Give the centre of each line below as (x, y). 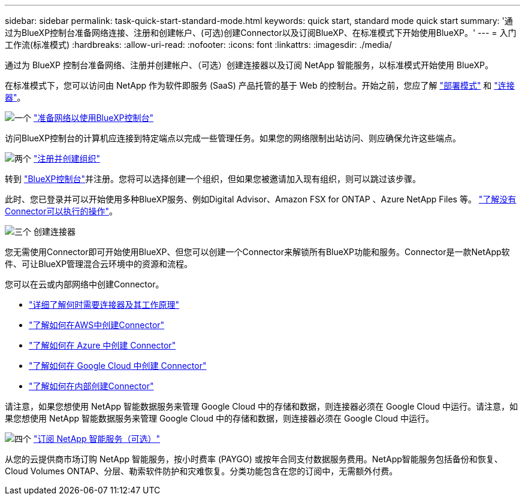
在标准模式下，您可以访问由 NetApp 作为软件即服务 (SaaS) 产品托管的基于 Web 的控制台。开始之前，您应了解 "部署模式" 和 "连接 (260, 85)
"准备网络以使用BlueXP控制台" (93, 118)
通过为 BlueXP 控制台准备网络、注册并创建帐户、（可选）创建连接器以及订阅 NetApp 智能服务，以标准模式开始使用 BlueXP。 (249, 65)
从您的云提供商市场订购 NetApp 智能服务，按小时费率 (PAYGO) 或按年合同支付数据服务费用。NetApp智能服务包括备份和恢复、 (254, 459)
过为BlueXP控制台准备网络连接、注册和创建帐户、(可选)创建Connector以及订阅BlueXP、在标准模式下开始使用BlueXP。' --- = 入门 (261, 33)
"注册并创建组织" (67, 158)
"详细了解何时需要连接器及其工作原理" (104, 304)
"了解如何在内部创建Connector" (91, 386)
